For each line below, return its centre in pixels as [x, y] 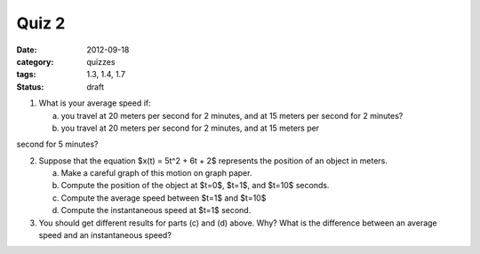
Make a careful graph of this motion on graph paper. [156, 173]
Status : [30, 87]
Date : [27, 50]
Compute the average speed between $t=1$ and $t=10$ [164, 198]
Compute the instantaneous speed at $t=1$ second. [156, 210]
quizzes [101, 61]
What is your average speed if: [95, 103]
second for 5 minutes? [57, 144]
